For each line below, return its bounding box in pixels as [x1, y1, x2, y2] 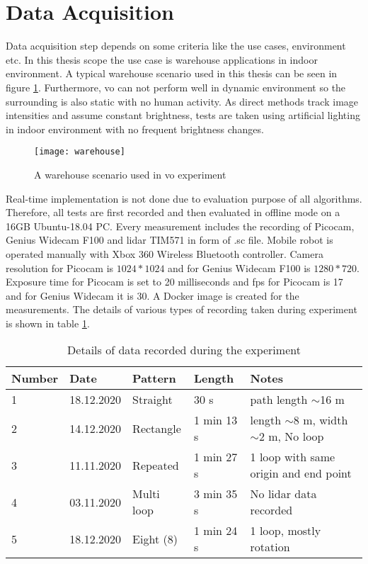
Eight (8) [132, 530, 178, 547]
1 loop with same [250, 449, 335, 466]
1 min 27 [194, 449, 238, 466]
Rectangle [132, 419, 181, 436]
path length [250, 391, 308, 408]
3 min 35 [194, 485, 238, 502]
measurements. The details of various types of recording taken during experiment [6, 302, 357, 317]
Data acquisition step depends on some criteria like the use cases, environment [6, 38, 346, 53]
